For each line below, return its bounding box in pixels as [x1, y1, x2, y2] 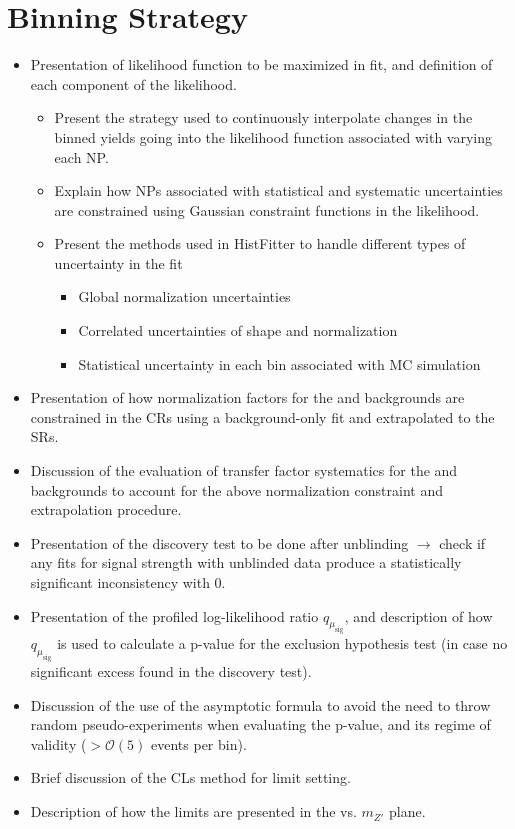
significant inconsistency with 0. [30, 572, 226, 592]
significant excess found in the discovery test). [30, 661, 312, 682]
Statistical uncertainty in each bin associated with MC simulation [78, 353, 481, 374]
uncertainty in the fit [54, 252, 183, 273]
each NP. [54, 146, 109, 167]
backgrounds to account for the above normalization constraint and [30, 479, 443, 500]
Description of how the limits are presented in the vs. [30, 801, 357, 822]
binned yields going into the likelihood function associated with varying [54, 126, 493, 147]
